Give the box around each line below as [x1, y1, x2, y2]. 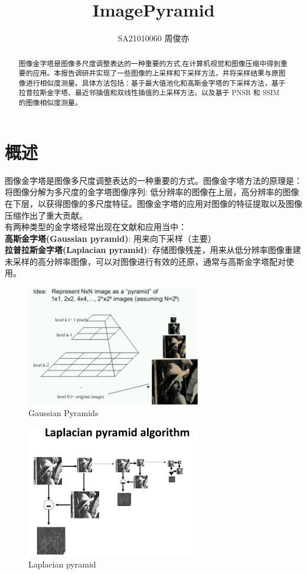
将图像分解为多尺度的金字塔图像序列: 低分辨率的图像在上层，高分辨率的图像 [5, 186, 299, 198]
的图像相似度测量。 [18, 98, 82, 108]
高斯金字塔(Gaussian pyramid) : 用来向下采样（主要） [5, 232, 217, 244]
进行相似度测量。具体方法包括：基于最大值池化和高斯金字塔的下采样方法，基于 [25, 77, 286, 87]
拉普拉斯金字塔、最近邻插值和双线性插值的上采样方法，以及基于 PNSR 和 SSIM [18, 87, 280, 98]
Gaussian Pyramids [28, 407, 99, 419]
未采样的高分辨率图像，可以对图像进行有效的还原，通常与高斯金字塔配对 [5, 255, 286, 267]
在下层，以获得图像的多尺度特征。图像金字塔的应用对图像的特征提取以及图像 [5, 197, 302, 209]
